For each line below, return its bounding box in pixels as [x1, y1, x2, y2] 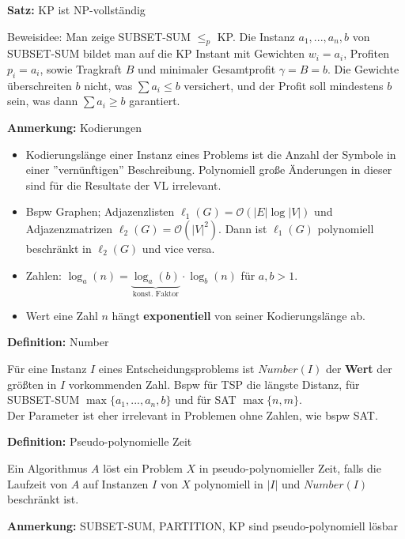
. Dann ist [218, 220, 267, 236]
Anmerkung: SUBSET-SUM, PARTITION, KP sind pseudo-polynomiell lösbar [7, 517, 398, 533]
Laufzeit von [7, 475, 68, 492]
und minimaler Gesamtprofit [138, 60, 276, 77]
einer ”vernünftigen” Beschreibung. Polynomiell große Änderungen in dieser [25, 161, 392, 178]
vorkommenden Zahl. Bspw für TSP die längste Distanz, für [68, 375, 360, 392]
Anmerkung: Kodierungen [7, 119, 142, 135]
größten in [7, 375, 57, 392]
